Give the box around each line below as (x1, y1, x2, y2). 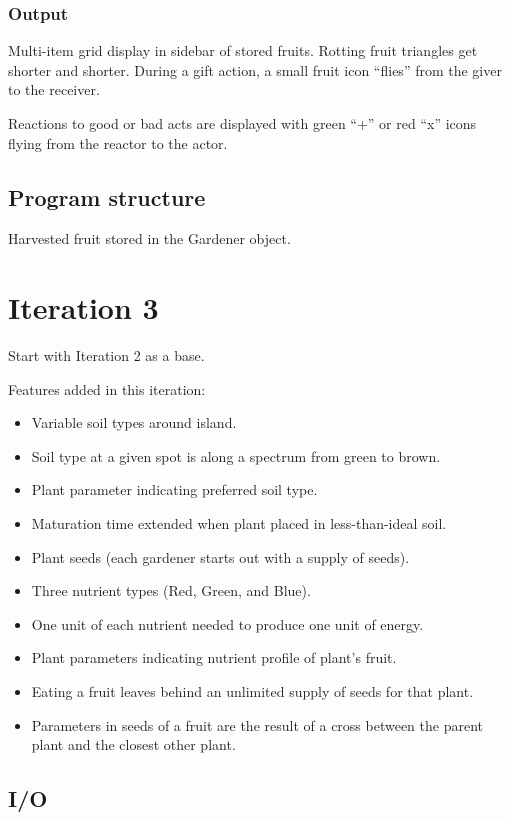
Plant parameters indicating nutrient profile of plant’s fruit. (31, 647, 397, 668)
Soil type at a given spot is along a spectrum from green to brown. (31, 445, 441, 466)
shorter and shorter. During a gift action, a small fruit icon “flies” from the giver (8, 59, 502, 80)
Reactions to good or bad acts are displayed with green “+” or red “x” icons (8, 113, 477, 133)
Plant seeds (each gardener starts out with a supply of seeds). (31, 546, 410, 567)
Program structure (8, 181, 206, 212)
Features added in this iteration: (8, 378, 206, 399)
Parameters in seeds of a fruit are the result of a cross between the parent (31, 714, 484, 735)
